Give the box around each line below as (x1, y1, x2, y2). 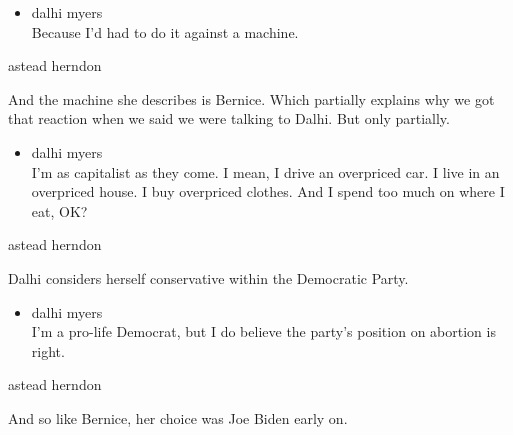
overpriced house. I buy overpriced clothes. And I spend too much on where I (31, 181, 505, 202)
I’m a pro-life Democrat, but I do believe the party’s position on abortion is (31, 321, 496, 342)
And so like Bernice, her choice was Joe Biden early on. (8, 407, 348, 428)
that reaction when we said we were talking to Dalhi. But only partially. (8, 108, 450, 129)
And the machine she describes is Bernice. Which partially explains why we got (8, 88, 495, 109)
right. (31, 340, 65, 361)
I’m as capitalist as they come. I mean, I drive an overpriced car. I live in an (31, 161, 500, 182)
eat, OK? (31, 200, 88, 221)
